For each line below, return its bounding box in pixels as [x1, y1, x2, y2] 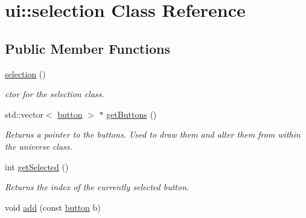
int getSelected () [5, 160, 69, 173]
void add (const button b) [5, 200, 101, 213]
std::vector [5, 107, 43, 120]
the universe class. [5, 139, 72, 152]
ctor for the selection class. [5, 88, 104, 100]
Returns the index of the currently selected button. [5, 181, 190, 193]
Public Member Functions [5, 39, 170, 57]
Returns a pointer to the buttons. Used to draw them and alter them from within [5, 128, 301, 141]
